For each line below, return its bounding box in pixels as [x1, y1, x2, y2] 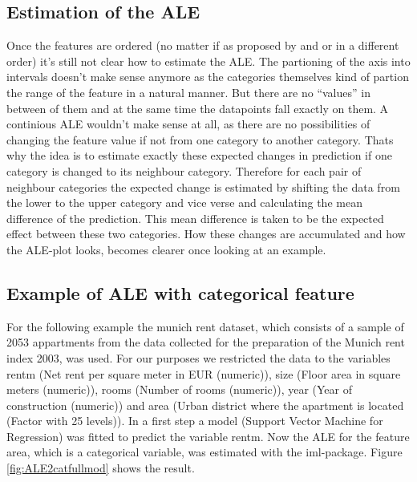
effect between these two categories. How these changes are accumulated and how [6, 225, 406, 242]
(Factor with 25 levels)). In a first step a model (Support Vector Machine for [6, 412, 383, 429]
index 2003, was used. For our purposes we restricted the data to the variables [6, 349, 391, 366]
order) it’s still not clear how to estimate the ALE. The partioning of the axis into [6, 52, 411, 69]
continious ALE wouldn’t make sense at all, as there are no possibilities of [6, 115, 370, 132]
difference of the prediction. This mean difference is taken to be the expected [6, 209, 384, 226]
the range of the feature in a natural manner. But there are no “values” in [6, 83, 370, 100]
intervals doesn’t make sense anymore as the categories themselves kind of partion [6, 68, 409, 85]
